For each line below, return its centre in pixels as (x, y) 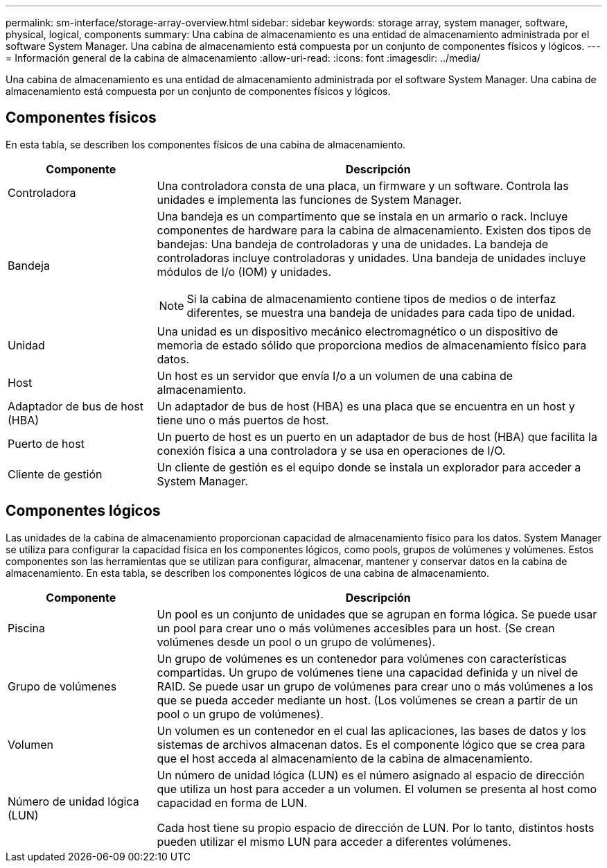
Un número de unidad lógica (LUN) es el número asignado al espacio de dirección (371, 775)
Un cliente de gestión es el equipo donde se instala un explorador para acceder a (369, 467)
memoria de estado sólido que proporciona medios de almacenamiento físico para (372, 345)
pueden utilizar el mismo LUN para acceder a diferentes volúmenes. (334, 841)
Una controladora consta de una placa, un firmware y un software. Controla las (363, 185)
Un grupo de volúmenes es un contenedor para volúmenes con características (362, 658)
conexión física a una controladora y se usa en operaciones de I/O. (331, 450)
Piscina (26, 628)
